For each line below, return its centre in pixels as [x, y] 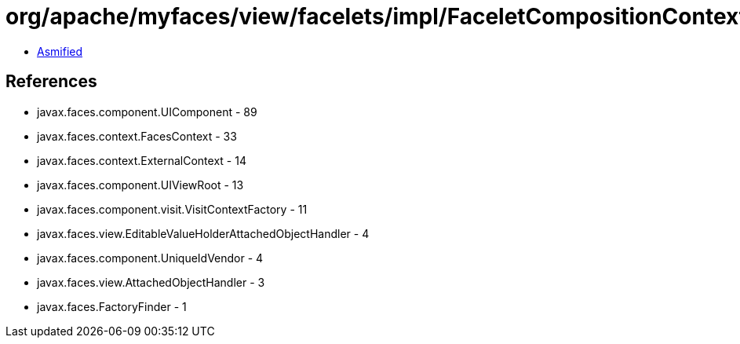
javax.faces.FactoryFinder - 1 [112, 306]
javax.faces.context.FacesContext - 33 [137, 136]
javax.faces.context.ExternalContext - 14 [142, 160]
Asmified [60, 51]
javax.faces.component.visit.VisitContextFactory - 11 [172, 209]
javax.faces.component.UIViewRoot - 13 [140, 185]
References [51, 82]
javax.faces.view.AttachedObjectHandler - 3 [151, 282]
